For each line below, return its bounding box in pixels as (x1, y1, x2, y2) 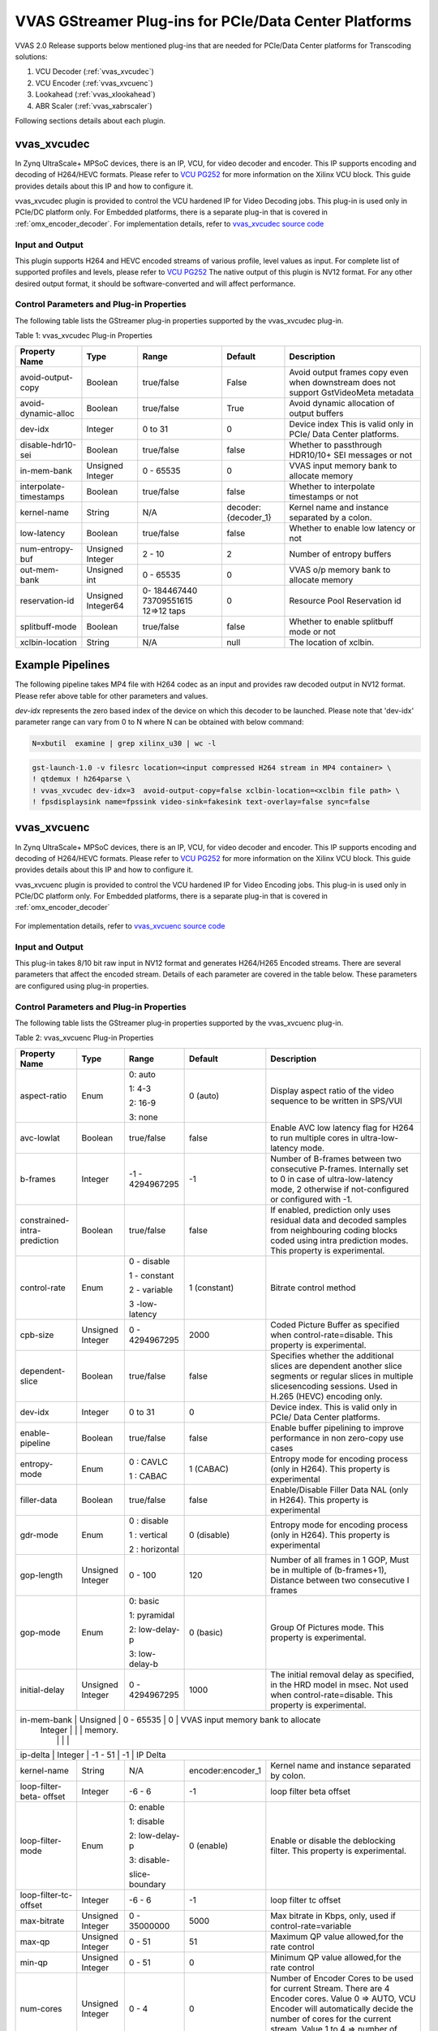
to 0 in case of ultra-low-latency (270, 1173, 393, 1184)
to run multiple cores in (270, 1132, 359, 1143)
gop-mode (19, 1626, 61, 1638)
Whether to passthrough (289, 439, 383, 450)
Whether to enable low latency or (289, 522, 416, 534)
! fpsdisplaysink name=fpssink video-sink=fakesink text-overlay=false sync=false (32, 797, 371, 807)
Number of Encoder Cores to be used (270, 1973, 414, 1984)
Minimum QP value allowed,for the (270, 1951, 401, 1963)
